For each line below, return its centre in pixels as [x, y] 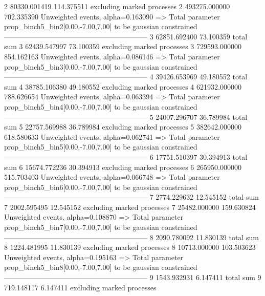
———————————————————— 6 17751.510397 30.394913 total [126, 156]
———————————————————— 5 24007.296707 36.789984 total [126, 117]
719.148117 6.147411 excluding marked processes [80, 287]
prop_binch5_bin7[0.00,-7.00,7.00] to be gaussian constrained [101, 227]
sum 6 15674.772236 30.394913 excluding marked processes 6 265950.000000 [123, 167]
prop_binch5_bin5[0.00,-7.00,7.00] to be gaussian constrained [101, 147]
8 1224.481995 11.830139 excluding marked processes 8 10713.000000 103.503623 [130, 247]
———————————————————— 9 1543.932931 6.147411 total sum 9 [133, 277]
